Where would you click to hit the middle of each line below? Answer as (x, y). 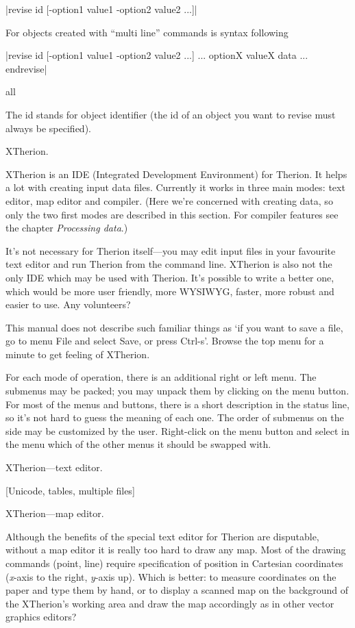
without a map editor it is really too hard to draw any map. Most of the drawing (176, 550)
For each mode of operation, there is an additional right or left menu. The (161, 377)
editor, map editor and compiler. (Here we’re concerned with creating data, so (169, 200)
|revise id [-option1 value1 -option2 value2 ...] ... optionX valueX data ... (157, 55)
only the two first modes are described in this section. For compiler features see (172, 214)
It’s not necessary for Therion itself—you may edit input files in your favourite (171, 250)
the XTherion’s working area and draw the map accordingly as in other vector (170, 603)
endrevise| (26, 68)
